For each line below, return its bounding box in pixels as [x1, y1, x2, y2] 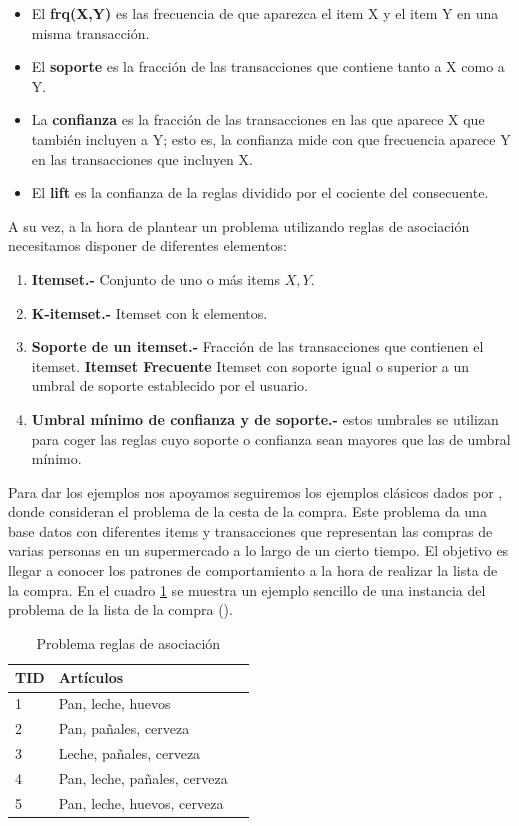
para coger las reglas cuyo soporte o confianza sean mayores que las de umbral [31, 428, 511, 449]
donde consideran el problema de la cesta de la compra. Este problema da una [8, 501, 487, 522]
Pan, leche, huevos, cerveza [58, 792, 224, 813]
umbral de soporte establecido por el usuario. [31, 375, 308, 396]
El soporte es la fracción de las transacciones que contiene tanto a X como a [31, 56, 505, 77]
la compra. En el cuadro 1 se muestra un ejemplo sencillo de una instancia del [8, 579, 486, 600]
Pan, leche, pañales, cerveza [58, 767, 228, 788]
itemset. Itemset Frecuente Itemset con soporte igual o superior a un [31, 355, 470, 376]
